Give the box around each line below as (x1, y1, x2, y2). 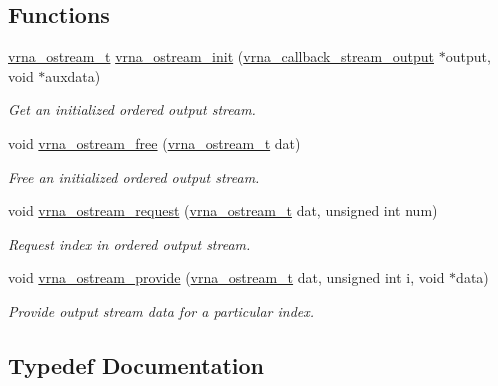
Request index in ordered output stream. (8, 233, 251, 254)
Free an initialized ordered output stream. (8, 166, 260, 187)
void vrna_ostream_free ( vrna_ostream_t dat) (8, 132, 301, 153)
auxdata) (45, 65, 101, 86)
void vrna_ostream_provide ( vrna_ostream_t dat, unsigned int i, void (8, 267, 445, 288)
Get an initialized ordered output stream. (8, 99, 256, 120)
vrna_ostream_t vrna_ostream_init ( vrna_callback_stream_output (8, 46, 434, 67)
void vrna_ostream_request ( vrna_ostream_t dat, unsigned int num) (8, 200, 438, 221)
